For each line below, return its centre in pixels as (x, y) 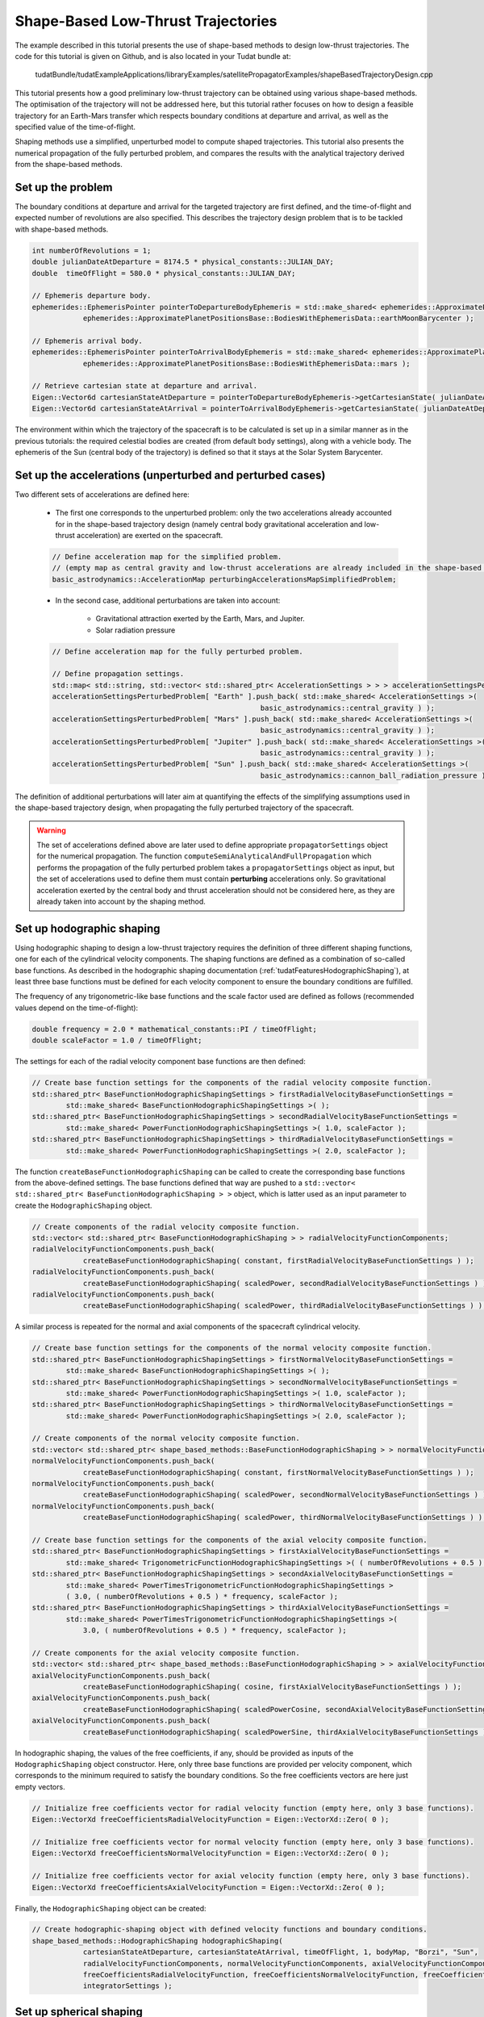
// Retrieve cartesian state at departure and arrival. (145, 386)
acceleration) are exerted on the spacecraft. (150, 536)
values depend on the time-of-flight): (77, 1008)
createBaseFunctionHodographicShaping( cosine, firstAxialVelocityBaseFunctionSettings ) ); (272, 1687)
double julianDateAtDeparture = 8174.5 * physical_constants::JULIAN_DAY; (183, 262)
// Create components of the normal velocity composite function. (166, 1439)
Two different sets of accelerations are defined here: (102, 494)
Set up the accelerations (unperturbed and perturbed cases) (170, 475)
